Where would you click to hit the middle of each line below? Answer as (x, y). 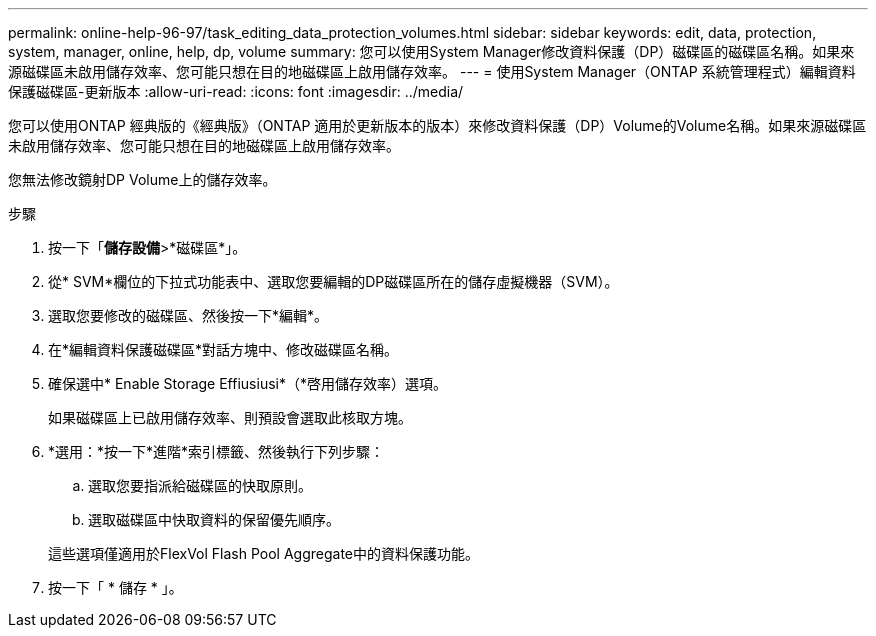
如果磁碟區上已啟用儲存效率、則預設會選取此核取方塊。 (230, 417)
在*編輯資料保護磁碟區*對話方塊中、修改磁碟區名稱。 (223, 349)
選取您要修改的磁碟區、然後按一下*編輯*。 (188, 315)
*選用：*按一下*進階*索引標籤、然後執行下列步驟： (216, 451)
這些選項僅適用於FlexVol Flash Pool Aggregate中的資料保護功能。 (264, 553)
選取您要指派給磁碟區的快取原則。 (200, 485)
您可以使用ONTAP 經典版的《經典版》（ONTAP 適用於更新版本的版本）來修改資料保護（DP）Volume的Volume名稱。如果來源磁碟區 (437, 125)
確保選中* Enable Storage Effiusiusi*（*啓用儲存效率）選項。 (247, 383)
